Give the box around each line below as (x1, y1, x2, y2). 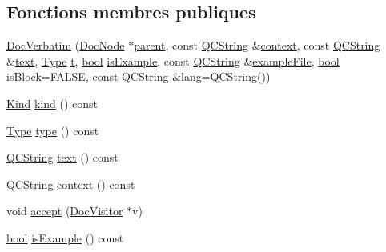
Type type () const (6, 122, 99, 138)
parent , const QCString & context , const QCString (134, 37, 380, 54)
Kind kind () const (6, 94, 99, 111)
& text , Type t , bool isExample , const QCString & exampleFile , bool (6, 52, 340, 69)
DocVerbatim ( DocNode (6, 37, 125, 54)
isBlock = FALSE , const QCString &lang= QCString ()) (6, 68, 271, 85)
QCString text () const (6, 149, 119, 166)
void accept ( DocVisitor (6, 202, 123, 219)
